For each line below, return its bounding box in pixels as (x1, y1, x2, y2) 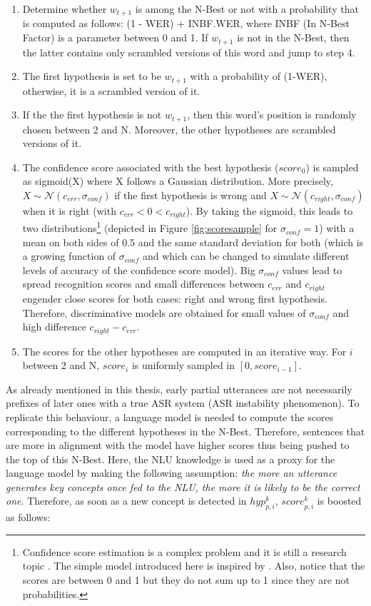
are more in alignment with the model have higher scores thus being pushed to (6, 438, 350, 453)
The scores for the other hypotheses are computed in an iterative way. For (22, 343, 347, 358)
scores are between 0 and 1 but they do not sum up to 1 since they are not (22, 572, 350, 587)
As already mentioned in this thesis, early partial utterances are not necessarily (6, 381, 352, 396)
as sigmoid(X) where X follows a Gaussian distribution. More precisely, (22, 173, 333, 188)
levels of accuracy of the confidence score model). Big (22, 262, 255, 277)
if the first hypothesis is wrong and (114, 187, 267, 202)
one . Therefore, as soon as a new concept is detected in (6, 493, 247, 508)
